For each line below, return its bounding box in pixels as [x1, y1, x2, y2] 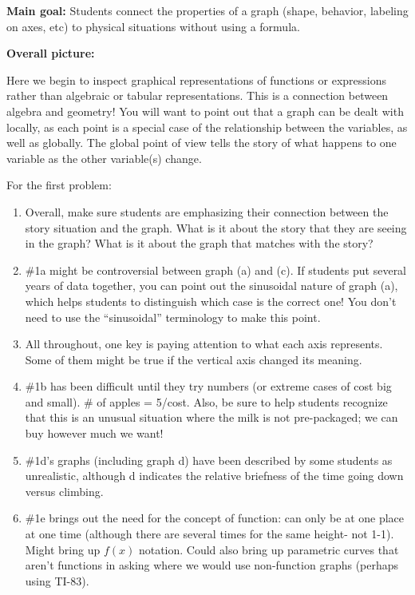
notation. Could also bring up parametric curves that [138, 541, 399, 557]
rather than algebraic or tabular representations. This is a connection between [6, 87, 389, 104]
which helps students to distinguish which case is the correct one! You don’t [25, 292, 397, 309]
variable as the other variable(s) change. [6, 149, 202, 166]
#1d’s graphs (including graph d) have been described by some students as [25, 451, 393, 468]
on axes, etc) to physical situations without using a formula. [6, 18, 300, 34]
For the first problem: [6, 177, 112, 193]
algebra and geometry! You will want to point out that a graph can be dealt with [6, 102, 404, 119]
